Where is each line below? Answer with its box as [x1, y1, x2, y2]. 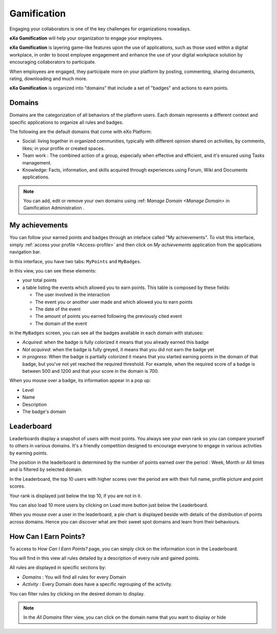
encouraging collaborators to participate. [9, 59, 96, 65]
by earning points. [9, 450, 48, 456]
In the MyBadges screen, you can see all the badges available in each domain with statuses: [9, 330, 204, 336]
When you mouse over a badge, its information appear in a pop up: [9, 377, 151, 384]
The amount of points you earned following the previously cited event [35, 313, 182, 319]
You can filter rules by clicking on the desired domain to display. [9, 590, 145, 596]
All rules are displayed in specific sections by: [9, 565, 106, 571]
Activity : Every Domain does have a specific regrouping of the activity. [22, 581, 173, 587]
